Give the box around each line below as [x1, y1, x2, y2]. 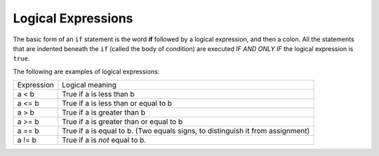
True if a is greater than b [62, 108, 145, 118]
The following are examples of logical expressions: [13, 67, 160, 76]
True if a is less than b [62, 90, 135, 99]
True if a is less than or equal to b [62, 99, 172, 108]
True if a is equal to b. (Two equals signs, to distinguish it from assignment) [62, 126, 310, 136]
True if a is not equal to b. [62, 135, 147, 145]
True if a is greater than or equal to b [62, 117, 183, 127]
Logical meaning [62, 80, 117, 90]
